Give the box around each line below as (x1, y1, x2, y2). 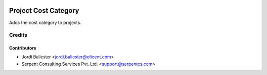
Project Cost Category (9, 6, 79, 15)
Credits (9, 32, 27, 39)
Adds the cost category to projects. (9, 20, 82, 25)
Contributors (9, 45, 37, 51)
